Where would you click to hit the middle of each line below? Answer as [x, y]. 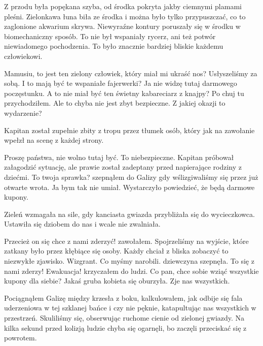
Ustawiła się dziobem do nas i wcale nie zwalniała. [82, 224]
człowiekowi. [23, 56]
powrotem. [21, 338]
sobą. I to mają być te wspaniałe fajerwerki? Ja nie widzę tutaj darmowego [121, 83]
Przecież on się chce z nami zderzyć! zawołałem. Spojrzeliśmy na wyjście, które [126, 241]
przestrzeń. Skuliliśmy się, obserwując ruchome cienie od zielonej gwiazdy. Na [124, 318]
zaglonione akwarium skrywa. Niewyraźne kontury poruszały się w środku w [122, 26]
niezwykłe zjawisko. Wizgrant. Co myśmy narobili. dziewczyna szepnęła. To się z [129, 261]
